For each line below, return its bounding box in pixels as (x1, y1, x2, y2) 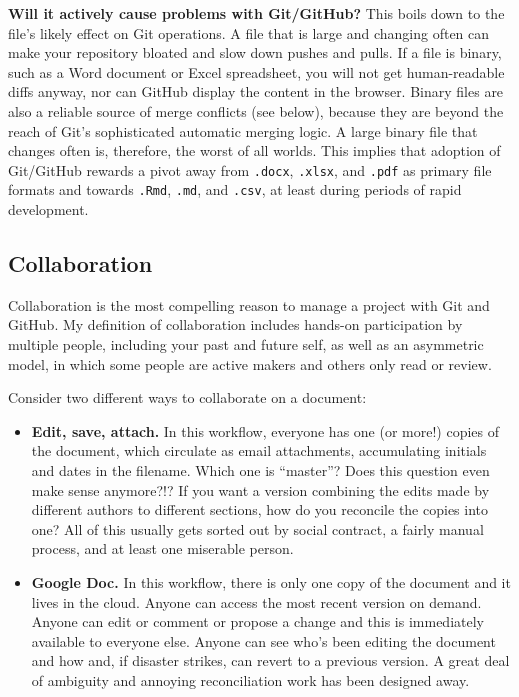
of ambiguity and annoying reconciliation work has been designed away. (31, 669, 470, 690)
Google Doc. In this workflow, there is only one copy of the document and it (31, 571, 511, 592)
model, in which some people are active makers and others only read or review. (8, 353, 492, 374)
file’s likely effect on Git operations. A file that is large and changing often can (8, 22, 490, 43)
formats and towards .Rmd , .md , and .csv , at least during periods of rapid (8, 179, 462, 200)
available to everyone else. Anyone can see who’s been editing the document (31, 630, 496, 651)
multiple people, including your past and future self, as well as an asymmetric (8, 334, 484, 355)
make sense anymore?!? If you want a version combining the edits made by (31, 479, 490, 500)
